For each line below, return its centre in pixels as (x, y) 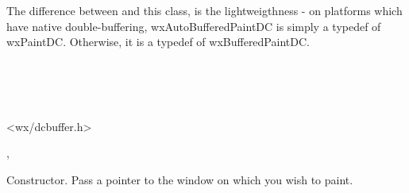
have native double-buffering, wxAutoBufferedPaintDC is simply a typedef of (194, 26)
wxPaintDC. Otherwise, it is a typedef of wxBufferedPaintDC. (158, 42)
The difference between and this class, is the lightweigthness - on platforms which (204, 10)
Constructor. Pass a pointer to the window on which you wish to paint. (180, 179)
